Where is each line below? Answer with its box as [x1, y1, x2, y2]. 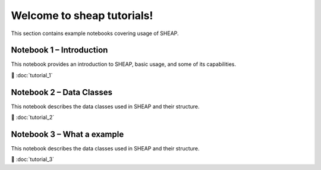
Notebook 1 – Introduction [11, 45, 108, 55]
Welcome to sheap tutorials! [11, 9, 153, 22]
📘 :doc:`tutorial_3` [11, 156, 55, 163]
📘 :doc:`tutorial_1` [11, 71, 53, 78]
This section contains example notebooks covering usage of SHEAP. [11, 30, 179, 37]
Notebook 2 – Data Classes [11, 87, 113, 97]
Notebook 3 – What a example [11, 129, 124, 139]
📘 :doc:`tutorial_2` [11, 114, 55, 121]
